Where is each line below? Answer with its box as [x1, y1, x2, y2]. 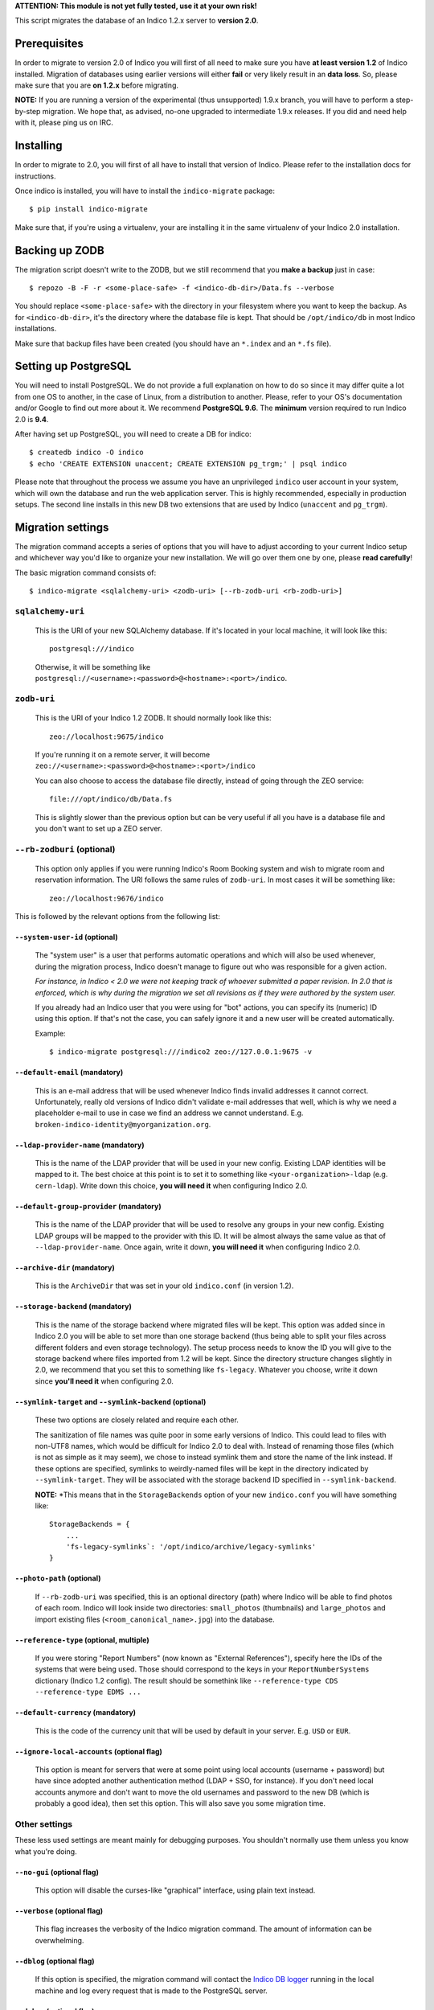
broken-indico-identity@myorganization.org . [35, 1119, 211, 1129]
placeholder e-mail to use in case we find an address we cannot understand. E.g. [35, 1108, 304, 1118]
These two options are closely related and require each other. [35, 1415, 239, 1425]
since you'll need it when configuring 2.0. [35, 1376, 174, 1386]
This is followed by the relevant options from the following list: [14, 912, 220, 921]
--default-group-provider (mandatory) [14, 1201, 162, 1211]
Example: [35, 1028, 66, 1038]
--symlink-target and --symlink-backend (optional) [14, 1397, 207, 1406]
